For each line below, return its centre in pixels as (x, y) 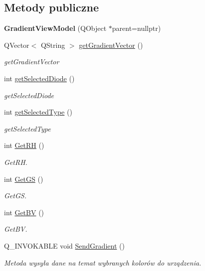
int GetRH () (24, 145)
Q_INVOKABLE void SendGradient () (64, 245)
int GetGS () (24, 179)
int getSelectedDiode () (39, 78)
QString (53, 45)
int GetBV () (24, 212)
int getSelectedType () (38, 112)
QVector (17, 45)
